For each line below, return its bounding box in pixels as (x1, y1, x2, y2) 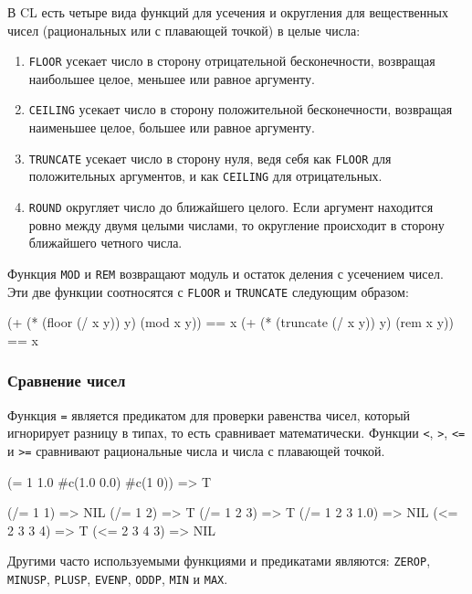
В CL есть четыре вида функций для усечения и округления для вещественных (7, 3, 449, 21)
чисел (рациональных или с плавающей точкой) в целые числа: (7, 20, 361, 39)
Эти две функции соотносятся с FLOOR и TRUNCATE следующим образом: (7, 281, 409, 301)
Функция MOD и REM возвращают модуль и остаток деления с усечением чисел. (7, 263, 444, 282)
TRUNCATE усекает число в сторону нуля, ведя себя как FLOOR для (28, 148, 392, 167)
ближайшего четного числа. (28, 233, 183, 252)
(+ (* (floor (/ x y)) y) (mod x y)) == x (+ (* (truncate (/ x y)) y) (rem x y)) (7, 313, 454, 332)
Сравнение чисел (7, 369, 126, 392)
